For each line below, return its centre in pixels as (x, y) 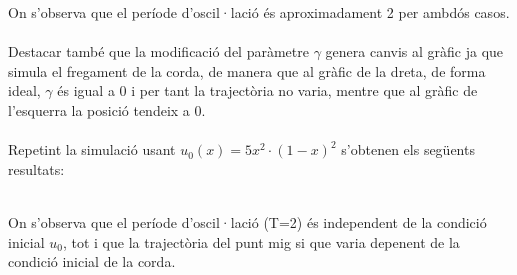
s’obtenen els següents (408, 149)
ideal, (24, 90)
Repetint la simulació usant (92, 149)
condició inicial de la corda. (92, 261)
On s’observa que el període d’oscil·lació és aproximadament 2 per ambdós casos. (259, 12)
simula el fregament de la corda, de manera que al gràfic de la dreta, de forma (247, 70)
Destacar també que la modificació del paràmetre (158, 51)
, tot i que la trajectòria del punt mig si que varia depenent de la (261, 241)
